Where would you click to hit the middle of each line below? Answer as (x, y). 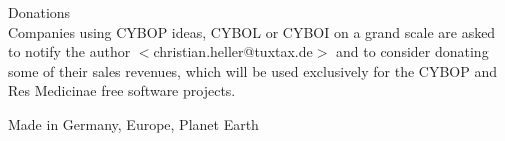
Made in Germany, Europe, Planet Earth (133, 123)
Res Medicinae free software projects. (122, 90)
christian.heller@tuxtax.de (233, 51)
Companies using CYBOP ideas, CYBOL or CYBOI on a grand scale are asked (252, 31)
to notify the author (69, 51)
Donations (39, 12)
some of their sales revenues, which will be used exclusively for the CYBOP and (252, 70)
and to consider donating (412, 51)
